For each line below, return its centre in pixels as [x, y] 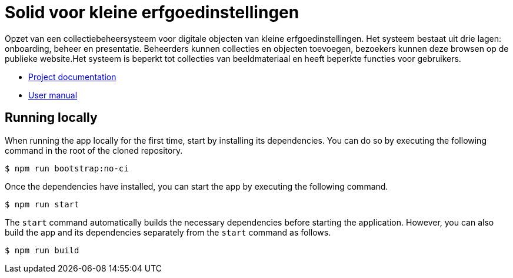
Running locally [51, 118]
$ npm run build [42, 250]
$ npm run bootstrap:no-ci [67, 168]
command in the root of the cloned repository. [94, 150]
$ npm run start [42, 204]
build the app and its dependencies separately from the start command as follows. [168, 232]
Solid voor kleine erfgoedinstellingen [152, 12]
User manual [53, 95]
